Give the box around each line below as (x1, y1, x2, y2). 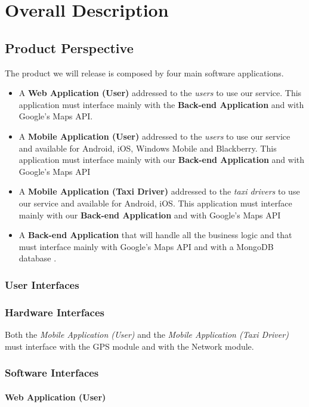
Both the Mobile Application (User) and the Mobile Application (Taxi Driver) (5, 328, 289, 340)
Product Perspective (5, 38, 134, 57)
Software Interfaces (5, 365, 99, 380)
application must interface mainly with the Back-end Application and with (18, 98, 304, 110)
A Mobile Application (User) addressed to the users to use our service (18, 129, 291, 142)
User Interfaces (5, 277, 79, 292)
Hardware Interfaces (5, 304, 104, 319)
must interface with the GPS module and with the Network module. (5, 340, 254, 352)
